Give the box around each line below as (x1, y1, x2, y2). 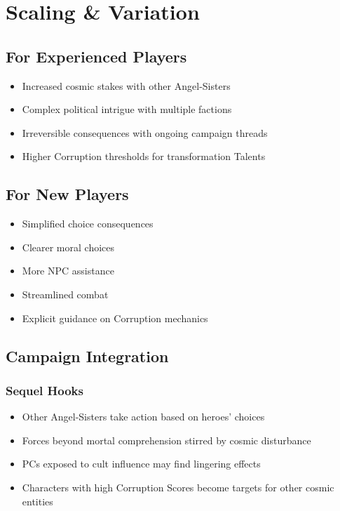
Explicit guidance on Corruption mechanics (22, 310, 208, 325)
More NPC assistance (22, 263, 114, 278)
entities (22, 493, 53, 508)
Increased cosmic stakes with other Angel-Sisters (22, 78, 231, 93)
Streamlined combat (22, 286, 109, 301)
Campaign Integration (6, 345, 169, 366)
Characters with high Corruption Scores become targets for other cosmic (22, 479, 334, 494)
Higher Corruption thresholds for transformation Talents (22, 149, 266, 164)
